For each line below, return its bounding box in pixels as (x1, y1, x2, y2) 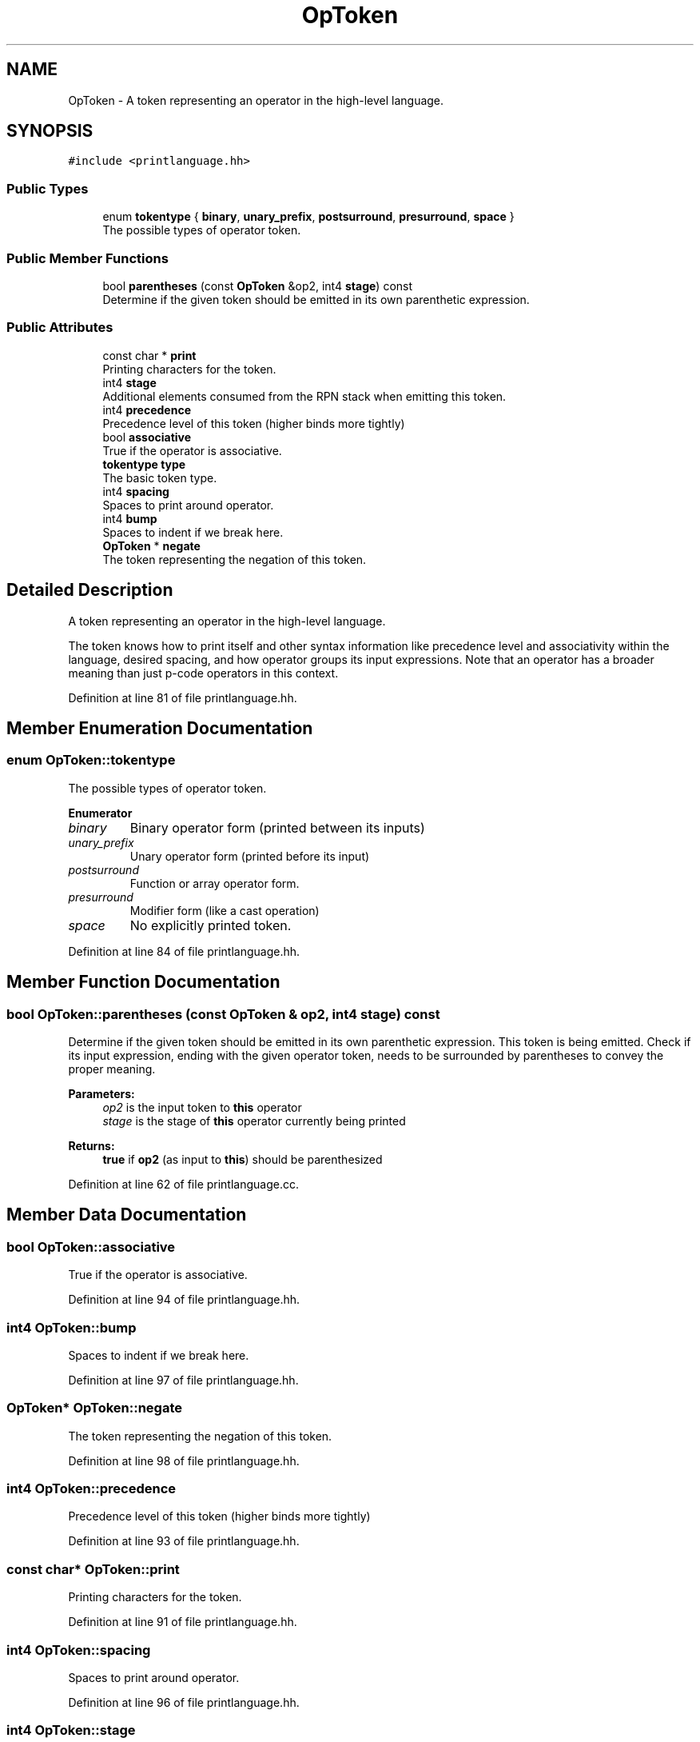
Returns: (68, 1138, 115, 1153)
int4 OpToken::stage (6, 1722, 136, 1739)
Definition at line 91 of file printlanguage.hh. (68, 1615, 297, 1629)
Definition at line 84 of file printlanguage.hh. (68, 944, 300, 958)
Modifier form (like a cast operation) (129, 903, 320, 917)
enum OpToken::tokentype (6, 752, 176, 769)
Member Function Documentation (6, 972, 280, 993)
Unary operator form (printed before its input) (129, 849, 370, 863)
